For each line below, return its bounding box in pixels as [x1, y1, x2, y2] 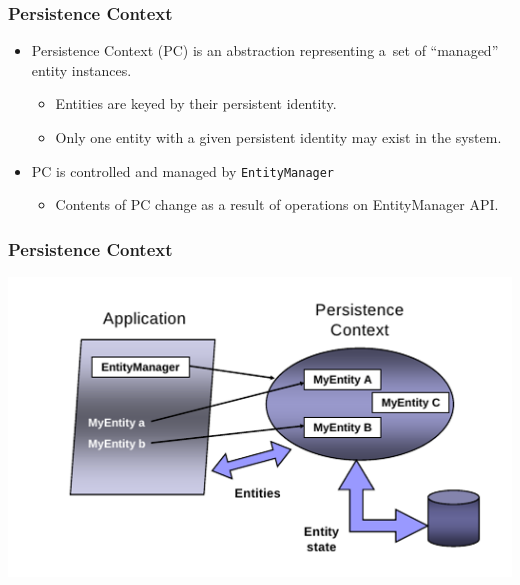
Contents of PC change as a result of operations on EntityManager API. [55, 194, 499, 215]
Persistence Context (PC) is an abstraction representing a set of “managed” [31, 40, 499, 61]
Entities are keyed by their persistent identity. [55, 93, 337, 114]
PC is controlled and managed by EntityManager [31, 160, 335, 181]
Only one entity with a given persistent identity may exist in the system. [55, 127, 502, 147]
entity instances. [31, 59, 132, 80]
